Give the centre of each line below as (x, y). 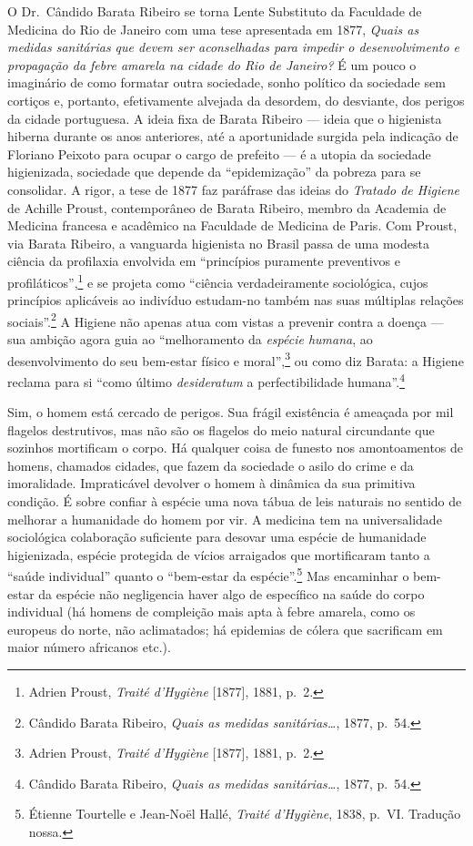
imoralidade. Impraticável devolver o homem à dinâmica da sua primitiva (211, 483)
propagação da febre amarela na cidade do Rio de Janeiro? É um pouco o (212, 64)
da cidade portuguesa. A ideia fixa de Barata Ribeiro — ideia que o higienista (225, 118)
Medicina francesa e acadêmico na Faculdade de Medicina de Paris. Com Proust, (232, 225)
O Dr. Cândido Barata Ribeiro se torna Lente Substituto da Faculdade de (215, 11)
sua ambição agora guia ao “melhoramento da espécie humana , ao (190, 339)
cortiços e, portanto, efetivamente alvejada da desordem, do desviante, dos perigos (236, 100)
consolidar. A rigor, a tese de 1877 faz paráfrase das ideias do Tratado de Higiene (233, 189)
